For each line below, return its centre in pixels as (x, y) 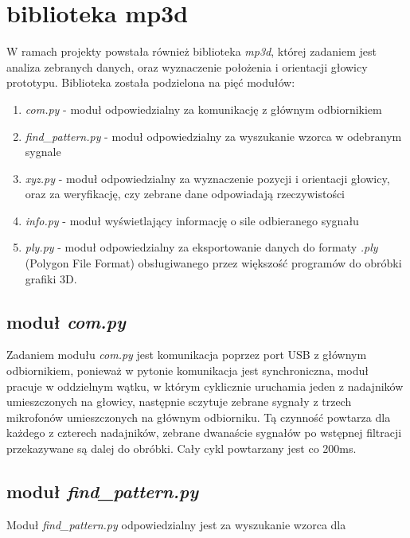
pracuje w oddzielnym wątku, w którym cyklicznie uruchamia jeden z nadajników (205, 386)
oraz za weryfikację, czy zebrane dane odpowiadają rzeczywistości (185, 194)
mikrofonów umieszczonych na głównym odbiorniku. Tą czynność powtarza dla (199, 417)
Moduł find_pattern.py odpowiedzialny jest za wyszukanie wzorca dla (176, 524)
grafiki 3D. (51, 278)
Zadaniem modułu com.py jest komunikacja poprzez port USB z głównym (187, 355)
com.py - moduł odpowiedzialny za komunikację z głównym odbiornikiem (203, 109)
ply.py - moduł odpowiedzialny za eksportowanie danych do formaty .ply (201, 247)
